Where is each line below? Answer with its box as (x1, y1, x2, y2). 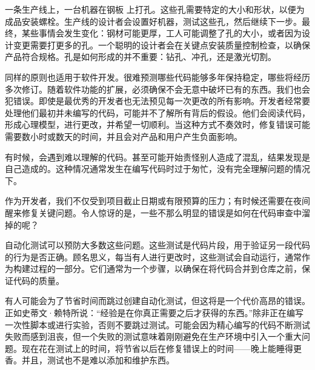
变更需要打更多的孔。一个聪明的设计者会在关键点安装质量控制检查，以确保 (13, 38, 310, 51)
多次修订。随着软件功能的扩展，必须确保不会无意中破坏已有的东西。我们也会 (5, 82, 310, 95)
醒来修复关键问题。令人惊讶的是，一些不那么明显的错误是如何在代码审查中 (5, 206, 302, 219)
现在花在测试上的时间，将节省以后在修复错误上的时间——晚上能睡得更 (21, 342, 302, 354)
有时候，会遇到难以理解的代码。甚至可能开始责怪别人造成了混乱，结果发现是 (5, 150, 310, 163)
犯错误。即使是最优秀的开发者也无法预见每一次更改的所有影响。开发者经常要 (5, 94, 310, 107)
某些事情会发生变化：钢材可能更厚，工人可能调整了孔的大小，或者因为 (21, 27, 302, 39)
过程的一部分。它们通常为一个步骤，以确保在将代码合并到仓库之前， (30, 262, 302, 275)
